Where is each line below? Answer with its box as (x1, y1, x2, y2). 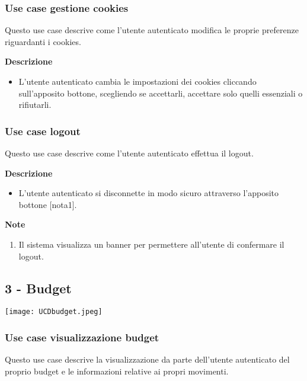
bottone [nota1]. (18, 198, 77, 210)
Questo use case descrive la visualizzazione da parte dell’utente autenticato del (5, 353, 290, 366)
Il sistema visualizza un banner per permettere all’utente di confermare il (18, 238, 284, 250)
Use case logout (5, 123, 81, 138)
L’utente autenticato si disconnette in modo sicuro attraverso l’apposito (18, 187, 279, 199)
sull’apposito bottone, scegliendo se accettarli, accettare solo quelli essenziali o (18, 87, 303, 99)
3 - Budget (5, 278, 72, 297)
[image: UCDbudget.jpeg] (5, 308, 103, 316)
